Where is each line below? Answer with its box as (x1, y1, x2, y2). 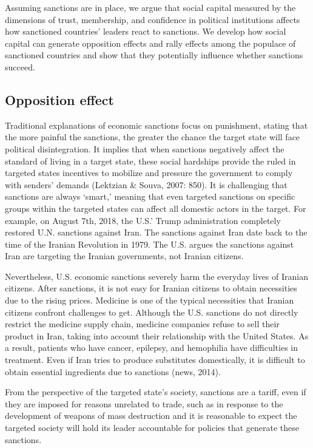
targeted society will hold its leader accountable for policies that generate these (5, 421, 299, 434)
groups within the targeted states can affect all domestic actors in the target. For (5, 202, 306, 214)
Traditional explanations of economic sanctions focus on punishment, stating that (5, 118, 308, 131)
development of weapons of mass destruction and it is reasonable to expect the (5, 409, 297, 422)
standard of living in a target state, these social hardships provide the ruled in (5, 154, 296, 167)
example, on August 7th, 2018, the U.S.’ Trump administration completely (5, 214, 281, 226)
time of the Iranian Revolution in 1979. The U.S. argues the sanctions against (5, 237, 294, 250)
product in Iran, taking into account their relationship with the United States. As (5, 329, 309, 342)
